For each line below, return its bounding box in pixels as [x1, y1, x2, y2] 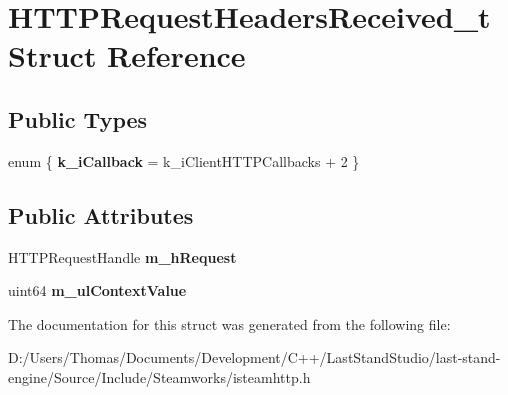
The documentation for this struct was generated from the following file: [8, 313, 451, 334]
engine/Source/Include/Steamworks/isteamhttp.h [8, 366, 311, 387]
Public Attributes [8, 199, 194, 230]
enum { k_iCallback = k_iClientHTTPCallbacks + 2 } [8, 150, 360, 171]
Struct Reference [8, 35, 246, 76]
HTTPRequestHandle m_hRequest [8, 246, 237, 267]
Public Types [8, 103, 148, 134]
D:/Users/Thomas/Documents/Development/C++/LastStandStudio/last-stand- [8, 347, 501, 368]
